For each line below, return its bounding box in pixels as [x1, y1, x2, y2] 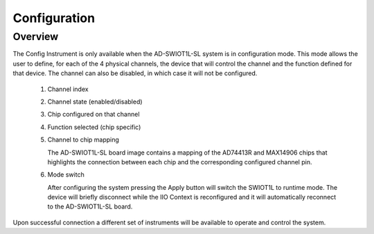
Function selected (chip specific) [47, 123, 141, 131]
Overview [12, 30, 59, 43]
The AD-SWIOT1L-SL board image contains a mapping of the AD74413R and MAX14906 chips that [47, 148, 328, 157]
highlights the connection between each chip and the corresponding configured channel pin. [47, 157, 312, 166]
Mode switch [47, 170, 84, 179]
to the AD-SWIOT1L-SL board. [47, 202, 133, 211]
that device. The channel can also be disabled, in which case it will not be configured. [12, 69, 258, 77]
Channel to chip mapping [47, 135, 119, 144]
